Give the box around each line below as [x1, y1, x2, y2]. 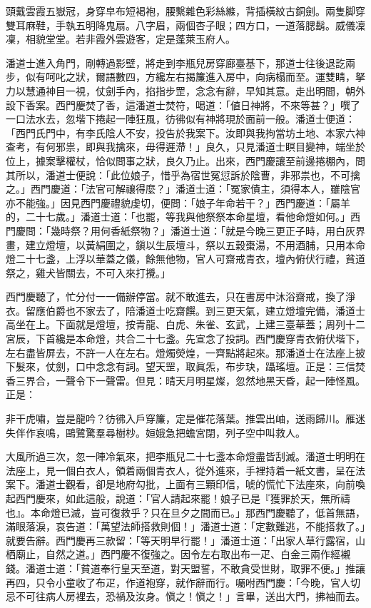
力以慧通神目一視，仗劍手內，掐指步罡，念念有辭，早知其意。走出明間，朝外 [6, 83, 365, 98]
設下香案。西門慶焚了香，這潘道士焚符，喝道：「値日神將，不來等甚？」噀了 [6, 97, 360, 112]
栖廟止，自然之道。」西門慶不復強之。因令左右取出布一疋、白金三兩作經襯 [6, 547, 350, 562]
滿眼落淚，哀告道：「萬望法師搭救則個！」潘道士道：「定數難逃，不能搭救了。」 [6, 519, 365, 534]
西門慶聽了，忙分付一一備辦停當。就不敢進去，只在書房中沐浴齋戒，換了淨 [6, 289, 355, 304]
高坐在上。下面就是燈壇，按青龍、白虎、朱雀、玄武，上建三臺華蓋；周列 [6, 317, 345, 332]
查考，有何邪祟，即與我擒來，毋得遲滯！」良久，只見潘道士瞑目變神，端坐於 [6, 139, 365, 154]
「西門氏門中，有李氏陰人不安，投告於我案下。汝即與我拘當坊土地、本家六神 [6, 125, 365, 140]
